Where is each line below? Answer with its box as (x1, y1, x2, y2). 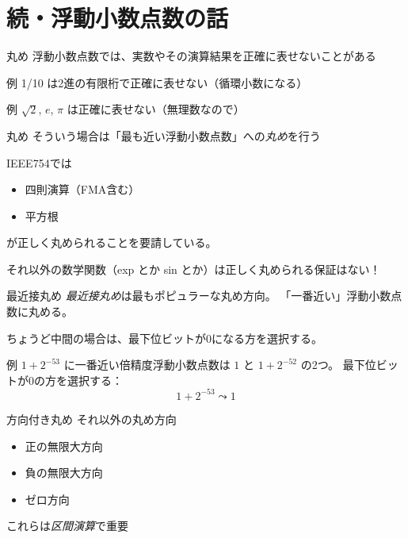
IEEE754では (6, 154, 72, 171)
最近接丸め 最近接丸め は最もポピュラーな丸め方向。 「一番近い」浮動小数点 (6, 287, 402, 304)
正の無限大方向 (25, 437, 103, 454)
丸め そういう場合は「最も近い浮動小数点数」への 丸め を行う (6, 127, 321, 144)
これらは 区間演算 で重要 (6, 517, 128, 534)
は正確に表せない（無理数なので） (67, 101, 245, 117)
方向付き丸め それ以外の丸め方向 (6, 410, 177, 427)
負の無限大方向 (25, 464, 103, 481)
